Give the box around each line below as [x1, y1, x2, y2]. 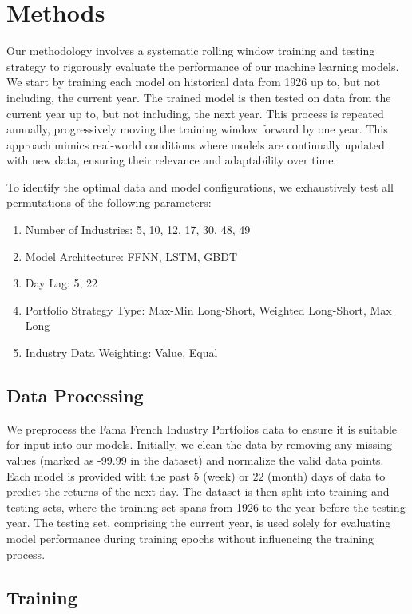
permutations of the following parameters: [6, 194, 212, 211]
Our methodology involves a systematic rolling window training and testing [6, 42, 375, 59]
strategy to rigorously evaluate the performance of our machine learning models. [6, 57, 399, 74]
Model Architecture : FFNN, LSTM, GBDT [25, 248, 238, 264]
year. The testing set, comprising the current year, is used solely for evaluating [6, 514, 391, 531]
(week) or [203, 467, 249, 484]
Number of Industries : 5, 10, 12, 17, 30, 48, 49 [25, 221, 251, 238]
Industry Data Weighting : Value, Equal [25, 344, 218, 361]
